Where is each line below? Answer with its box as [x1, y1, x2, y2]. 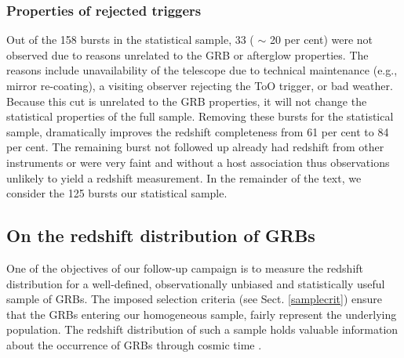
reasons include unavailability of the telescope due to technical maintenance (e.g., [6, 62, 398, 78]
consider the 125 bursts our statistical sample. [6, 185, 227, 201]
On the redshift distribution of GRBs [6, 223, 315, 248]
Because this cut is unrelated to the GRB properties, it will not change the [6, 92, 367, 109]
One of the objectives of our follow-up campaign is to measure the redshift [6, 259, 364, 276]
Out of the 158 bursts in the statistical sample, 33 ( [6, 31, 254, 48]
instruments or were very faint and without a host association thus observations [6, 154, 390, 170]
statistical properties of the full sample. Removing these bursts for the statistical [6, 108, 394, 125]
